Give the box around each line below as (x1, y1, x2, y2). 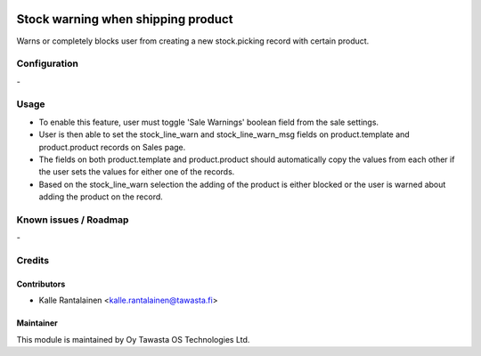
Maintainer (16, 318, 58, 328)
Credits (16, 255, 49, 267)
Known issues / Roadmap (16, 214, 129, 226)
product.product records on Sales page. (38, 142, 186, 152)
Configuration (16, 58, 79, 70)
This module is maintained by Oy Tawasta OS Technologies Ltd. (16, 334, 250, 344)
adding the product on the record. (38, 191, 164, 202)
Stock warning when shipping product (16, 12, 233, 27)
